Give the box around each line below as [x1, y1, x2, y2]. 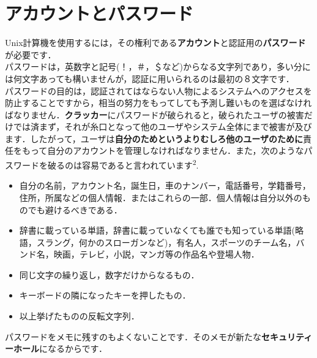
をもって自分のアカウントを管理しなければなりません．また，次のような [13, 144, 304, 157]
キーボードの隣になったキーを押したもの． [19, 289, 191, 302]
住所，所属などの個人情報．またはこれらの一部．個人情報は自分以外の [19, 191, 302, 204]
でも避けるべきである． [28, 203, 122, 216]
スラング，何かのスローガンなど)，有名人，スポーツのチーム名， [36, 235, 296, 248]
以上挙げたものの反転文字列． [19, 310, 140, 322]
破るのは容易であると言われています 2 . [47, 157, 199, 171]
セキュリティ [261, 330, 313, 343]
